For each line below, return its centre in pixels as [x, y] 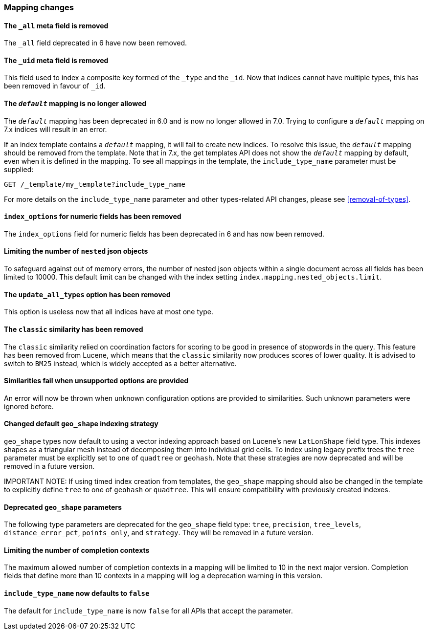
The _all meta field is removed [56, 25]
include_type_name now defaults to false [77, 593]
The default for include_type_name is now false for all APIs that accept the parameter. [148, 611]
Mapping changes [39, 7]
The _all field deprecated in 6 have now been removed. [96, 43]
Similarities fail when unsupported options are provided [96, 381]
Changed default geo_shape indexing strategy [81, 424]
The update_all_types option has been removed [87, 294]
